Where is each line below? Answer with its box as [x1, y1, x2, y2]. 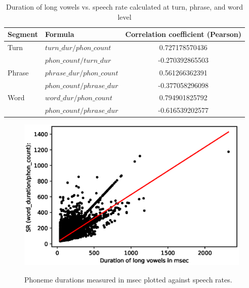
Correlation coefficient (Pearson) [125, 29, 242, 39]
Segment [8, 29, 38, 39]
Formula [45, 29, 74, 39]
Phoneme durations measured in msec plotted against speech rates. [24, 274, 232, 284]
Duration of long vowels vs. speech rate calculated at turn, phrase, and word [6, 2, 243, 12]
